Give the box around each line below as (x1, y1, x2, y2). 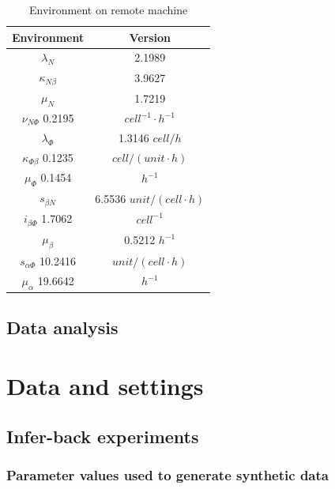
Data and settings (6, 370, 204, 402)
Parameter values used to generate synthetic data (6, 465, 329, 484)
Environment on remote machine (29, 2, 188, 17)
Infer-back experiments (6, 423, 199, 448)
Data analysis (6, 315, 119, 340)
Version (129, 28, 171, 45)
